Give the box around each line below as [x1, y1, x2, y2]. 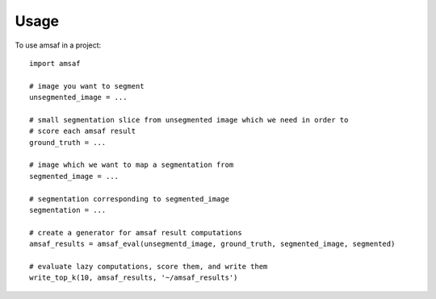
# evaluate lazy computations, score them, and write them [29, 262, 268, 271]
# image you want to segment [29, 81, 145, 90]
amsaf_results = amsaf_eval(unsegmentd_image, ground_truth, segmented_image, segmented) [29, 239, 396, 249]
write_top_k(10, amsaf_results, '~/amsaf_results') [29, 273, 238, 282]
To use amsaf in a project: [15, 40, 102, 50]
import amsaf [29, 59, 81, 68]
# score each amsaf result [29, 127, 136, 136]
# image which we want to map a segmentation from [29, 160, 234, 169]
